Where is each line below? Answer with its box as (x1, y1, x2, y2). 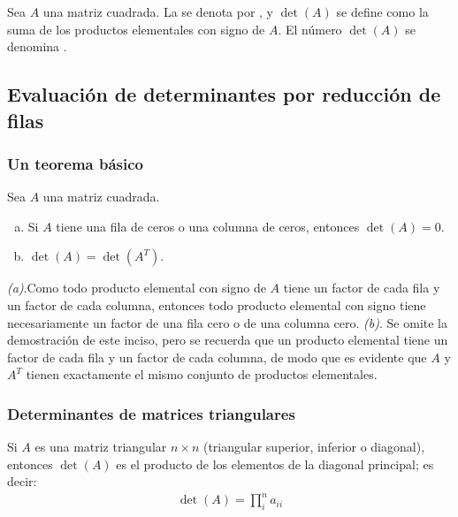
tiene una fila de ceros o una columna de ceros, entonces (56, 217, 360, 235)
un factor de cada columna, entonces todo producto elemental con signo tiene (7, 295, 426, 314)
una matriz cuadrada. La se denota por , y (42, 3, 274, 20)
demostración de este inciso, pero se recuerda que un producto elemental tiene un (7, 331, 448, 349)
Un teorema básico (7, 152, 144, 174)
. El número (278, 19, 342, 38)
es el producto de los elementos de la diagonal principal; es (116, 454, 434, 473)
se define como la (336, 3, 429, 20)
